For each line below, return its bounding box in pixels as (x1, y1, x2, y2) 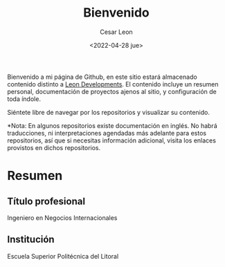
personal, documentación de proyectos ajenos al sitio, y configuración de (7, 87, 217, 95)
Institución (7, 234, 55, 246)
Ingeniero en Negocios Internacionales (7, 213, 118, 222)
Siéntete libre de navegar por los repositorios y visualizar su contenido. (7, 108, 210, 116)
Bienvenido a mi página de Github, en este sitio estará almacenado (7, 73, 197, 81)
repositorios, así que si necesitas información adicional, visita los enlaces (7, 136, 217, 145)
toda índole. (7, 95, 42, 103)
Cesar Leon (100, 28, 133, 36)
